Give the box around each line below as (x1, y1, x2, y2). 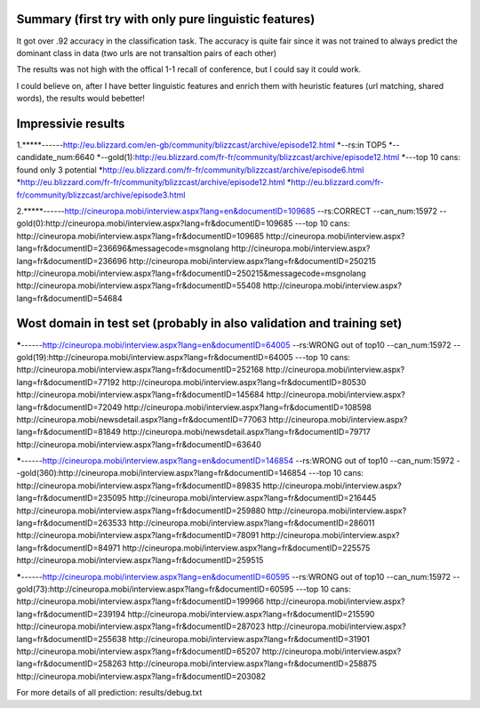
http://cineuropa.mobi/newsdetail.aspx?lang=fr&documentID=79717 (123, 427, 371, 438)
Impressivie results (16, 116, 125, 131)
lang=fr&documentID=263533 (16, 518, 127, 528)
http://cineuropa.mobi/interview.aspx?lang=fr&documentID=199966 (16, 596, 265, 607)
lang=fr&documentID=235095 (16, 493, 127, 503)
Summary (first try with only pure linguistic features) (16, 12, 316, 27)
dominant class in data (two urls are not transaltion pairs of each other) (16, 47, 277, 58)
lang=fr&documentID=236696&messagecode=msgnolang (16, 243, 230, 253)
